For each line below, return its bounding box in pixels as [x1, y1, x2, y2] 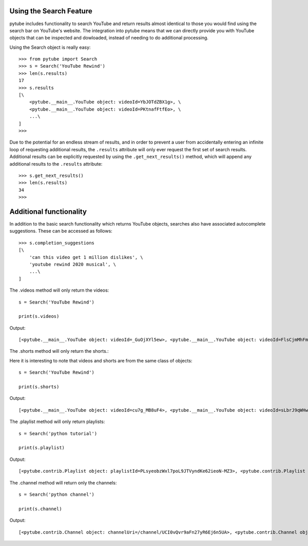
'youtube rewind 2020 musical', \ [29, 261, 117, 267]
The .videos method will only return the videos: [9, 287, 109, 293]
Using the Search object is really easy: [9, 44, 91, 50]
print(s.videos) [18, 313, 60, 319]
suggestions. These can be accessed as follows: [9, 228, 112, 234]
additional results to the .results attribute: [9, 160, 103, 167]
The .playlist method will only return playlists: [9, 418, 105, 425]
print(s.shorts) [18, 384, 60, 390]
